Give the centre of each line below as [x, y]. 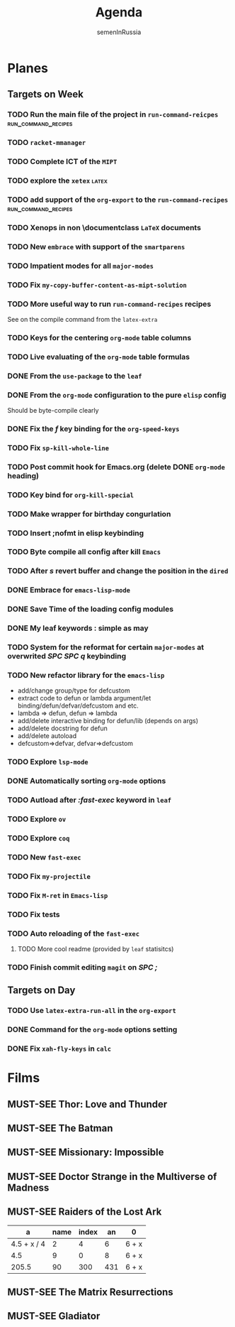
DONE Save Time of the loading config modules [91, 610]
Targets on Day [41, 991]
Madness [28, 1187]
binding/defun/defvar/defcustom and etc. [78, 706]
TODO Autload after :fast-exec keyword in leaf [90, 800]
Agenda [119, 12]
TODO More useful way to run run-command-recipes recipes [109, 304]
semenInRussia [119, 32]
